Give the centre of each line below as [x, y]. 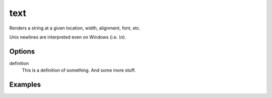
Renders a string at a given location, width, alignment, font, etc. [75, 28]
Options [22, 51]
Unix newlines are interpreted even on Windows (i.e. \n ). [68, 37]
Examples [25, 85]
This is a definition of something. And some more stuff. [79, 70]
